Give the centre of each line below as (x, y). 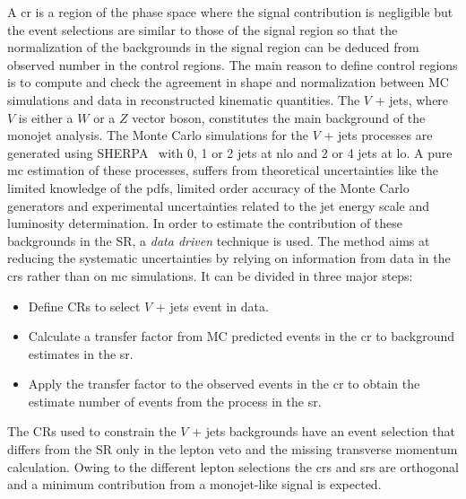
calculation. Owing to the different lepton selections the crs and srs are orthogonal (233, 466)
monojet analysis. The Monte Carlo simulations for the (158, 135)
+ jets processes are (378, 135)
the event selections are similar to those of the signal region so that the (203, 29)
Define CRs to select (84, 306)
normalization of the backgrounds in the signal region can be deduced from (213, 47)
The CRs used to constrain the (92, 431)
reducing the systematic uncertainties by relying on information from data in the (229, 258)
